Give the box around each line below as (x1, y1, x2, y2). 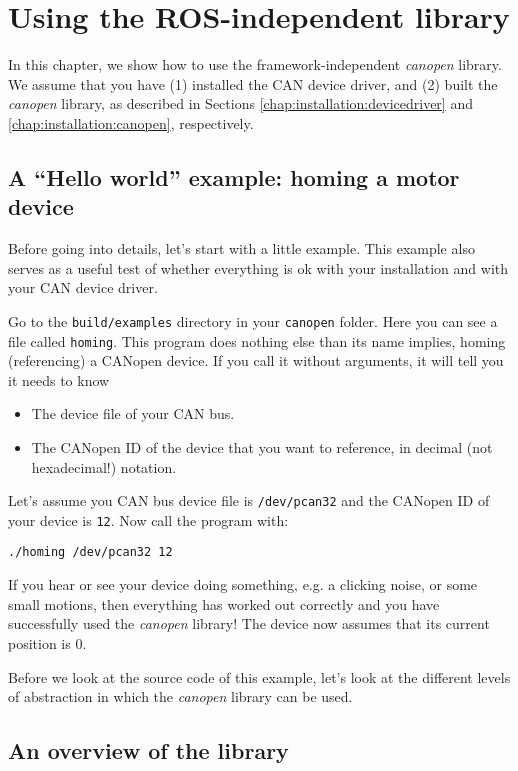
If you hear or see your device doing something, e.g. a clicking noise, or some (8, 574, 478, 595)
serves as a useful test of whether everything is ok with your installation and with (8, 257, 509, 278)
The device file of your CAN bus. (31, 403, 235, 424)
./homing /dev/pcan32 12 (8, 545, 173, 560)
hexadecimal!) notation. (31, 456, 177, 477)
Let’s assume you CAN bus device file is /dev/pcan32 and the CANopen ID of (8, 490, 490, 511)
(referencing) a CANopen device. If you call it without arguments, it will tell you (8, 350, 504, 371)
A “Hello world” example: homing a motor (8, 161, 460, 192)
